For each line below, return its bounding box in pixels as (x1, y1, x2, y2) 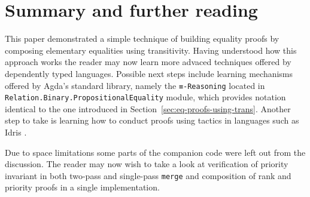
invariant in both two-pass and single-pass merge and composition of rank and (5, 169, 291, 181)
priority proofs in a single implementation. (5, 181, 160, 193)
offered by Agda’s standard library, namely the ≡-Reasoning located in (5, 79, 265, 91)
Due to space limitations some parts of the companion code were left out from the (5, 146, 306, 158)
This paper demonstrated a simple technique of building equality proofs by (5, 32, 279, 45)
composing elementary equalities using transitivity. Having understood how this (5, 44, 297, 56)
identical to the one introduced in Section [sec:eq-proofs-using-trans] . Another (5, 102, 291, 115)
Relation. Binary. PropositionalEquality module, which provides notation (5, 91, 286, 103)
